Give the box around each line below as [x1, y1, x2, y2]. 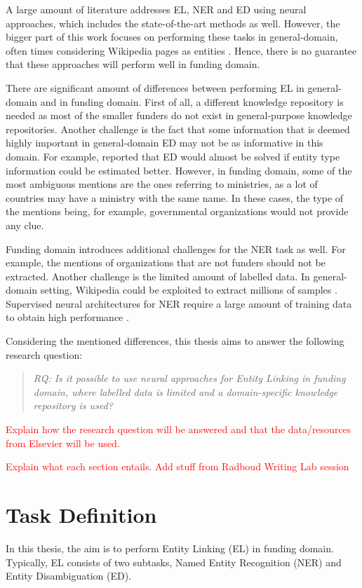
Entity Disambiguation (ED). [6, 568, 132, 583]
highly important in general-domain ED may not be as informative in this [6, 135, 323, 150]
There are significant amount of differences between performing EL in [6, 80, 304, 95]
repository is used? [33, 398, 113, 413]
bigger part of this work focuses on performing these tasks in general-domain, [6, 29, 338, 44]
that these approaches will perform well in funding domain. [6, 57, 260, 71]
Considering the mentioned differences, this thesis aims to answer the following [6, 334, 344, 348]
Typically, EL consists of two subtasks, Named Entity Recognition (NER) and [6, 554, 342, 569]
